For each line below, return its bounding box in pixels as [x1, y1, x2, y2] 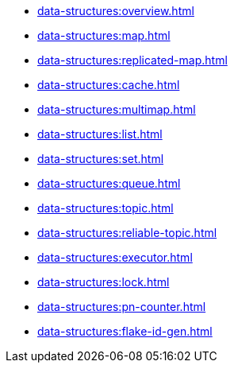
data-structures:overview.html [37, 4, 194, 17]
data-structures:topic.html [37, 201, 174, 215]
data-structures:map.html [37, 29, 171, 42]
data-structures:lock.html [37, 275, 170, 289]
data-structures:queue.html [37, 177, 181, 190]
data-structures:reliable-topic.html [37, 226, 217, 239]
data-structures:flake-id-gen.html [37, 324, 213, 338]
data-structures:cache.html [37, 78, 180, 91]
